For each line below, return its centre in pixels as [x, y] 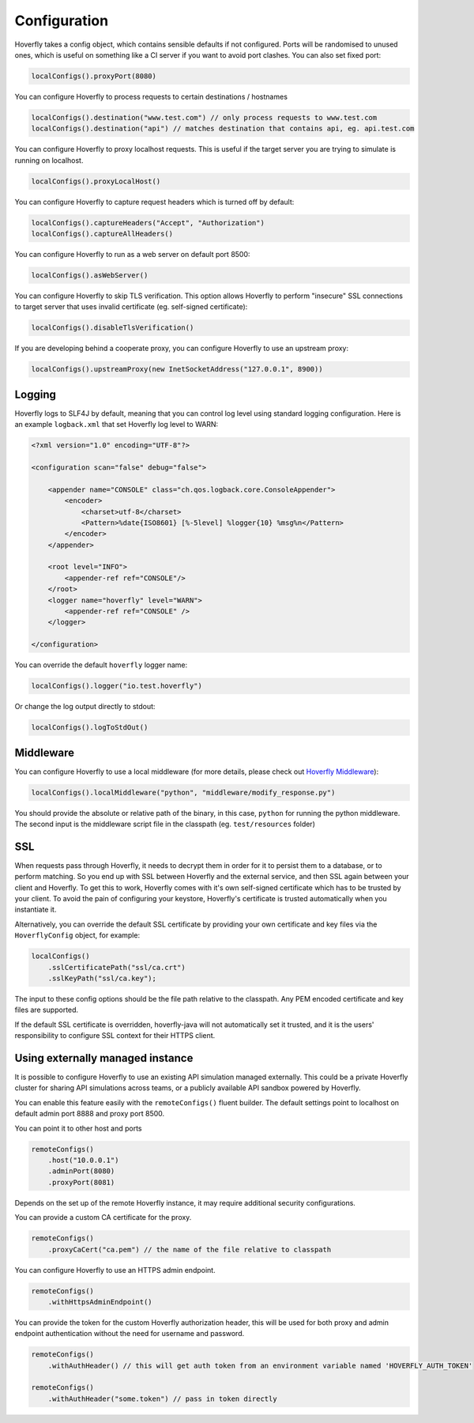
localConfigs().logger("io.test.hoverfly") [117, 686]
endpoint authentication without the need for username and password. [130, 1334]
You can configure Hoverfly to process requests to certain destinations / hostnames [151, 96]
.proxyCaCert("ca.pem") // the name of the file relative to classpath [190, 1249]
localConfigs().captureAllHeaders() [102, 234]
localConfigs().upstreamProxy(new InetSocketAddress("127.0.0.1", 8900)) [177, 369]
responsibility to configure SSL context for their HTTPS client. [115, 1036]
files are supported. [47, 1010]
